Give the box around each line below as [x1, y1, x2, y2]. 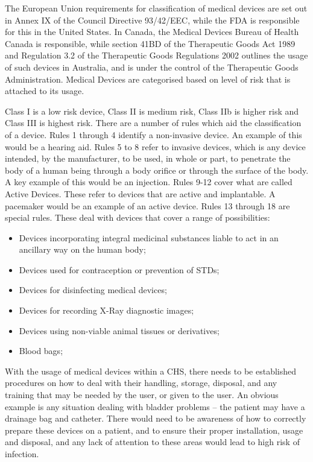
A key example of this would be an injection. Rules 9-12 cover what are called [5, 176, 292, 188]
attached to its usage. [5, 84, 84, 97]
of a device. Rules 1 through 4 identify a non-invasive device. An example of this [5, 128, 302, 141]
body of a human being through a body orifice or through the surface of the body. [5, 163, 309, 176]
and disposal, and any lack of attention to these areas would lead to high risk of [5, 435, 300, 448]
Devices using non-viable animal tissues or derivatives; [19, 324, 220, 337]
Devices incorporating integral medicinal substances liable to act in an [19, 231, 279, 244]
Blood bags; [19, 344, 63, 357]
